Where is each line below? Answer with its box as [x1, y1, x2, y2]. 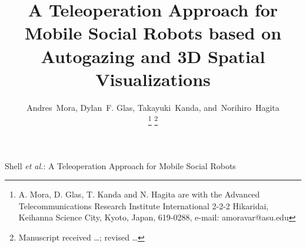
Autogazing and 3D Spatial [41, 44, 265, 68]
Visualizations [95, 67, 211, 91]
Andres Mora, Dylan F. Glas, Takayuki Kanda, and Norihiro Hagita [26, 101, 280, 113]
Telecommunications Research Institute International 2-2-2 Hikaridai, [18, 199, 269, 212]
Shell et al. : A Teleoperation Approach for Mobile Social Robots [5, 159, 236, 172]
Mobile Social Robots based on [24, 21, 282, 45]
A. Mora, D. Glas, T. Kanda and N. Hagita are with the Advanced [18, 188, 260, 200]
